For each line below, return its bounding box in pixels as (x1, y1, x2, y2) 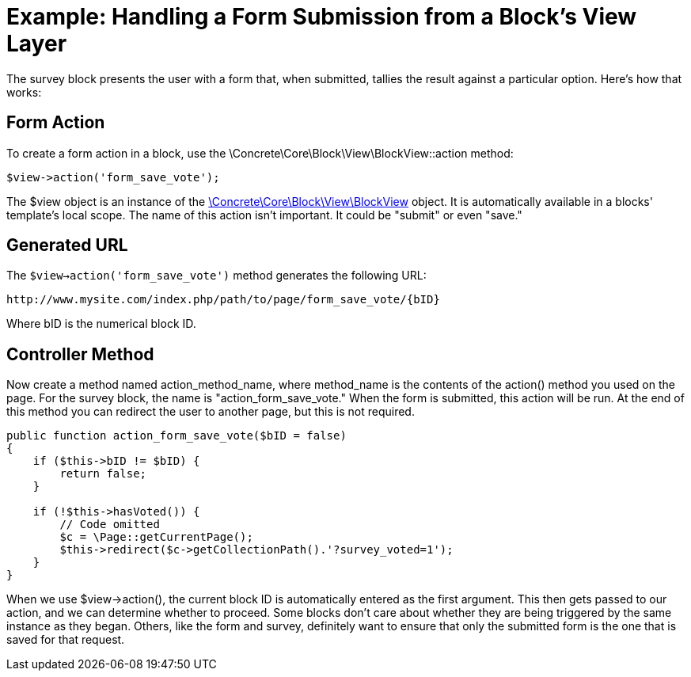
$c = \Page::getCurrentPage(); (59, 531, 253, 544)
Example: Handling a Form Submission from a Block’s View (6, 3, 637, 30)
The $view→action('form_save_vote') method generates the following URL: (6, 268, 427, 283)
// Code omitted (59, 518, 160, 531)
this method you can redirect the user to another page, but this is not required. (6, 405, 415, 419)
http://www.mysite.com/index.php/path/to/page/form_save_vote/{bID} (6, 293, 440, 306)
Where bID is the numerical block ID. (6, 317, 196, 331)
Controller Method (6, 344, 154, 364)
